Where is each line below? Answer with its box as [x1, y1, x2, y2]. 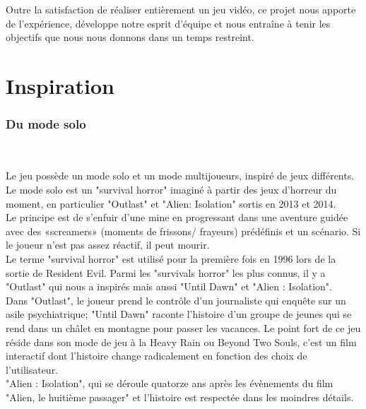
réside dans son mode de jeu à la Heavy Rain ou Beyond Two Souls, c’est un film [6, 334, 357, 349]
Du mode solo [6, 115, 86, 133]
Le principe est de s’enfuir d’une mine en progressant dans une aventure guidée [6, 210, 348, 225]
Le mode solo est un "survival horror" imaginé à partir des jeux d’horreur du [6, 182, 337, 196]
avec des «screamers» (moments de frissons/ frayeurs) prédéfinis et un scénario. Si [6, 223, 361, 238]
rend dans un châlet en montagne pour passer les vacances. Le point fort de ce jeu [6, 320, 361, 335]
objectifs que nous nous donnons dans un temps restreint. [6, 30, 254, 45]
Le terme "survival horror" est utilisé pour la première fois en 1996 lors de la [6, 251, 336, 266]
